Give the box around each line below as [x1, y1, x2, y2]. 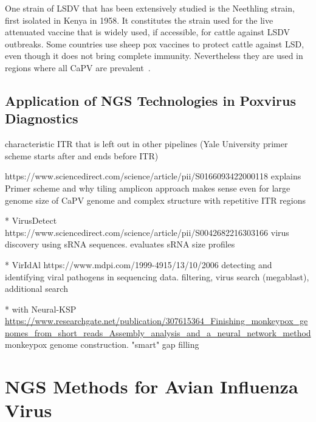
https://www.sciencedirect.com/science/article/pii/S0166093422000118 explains [5, 170, 301, 182]
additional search [5, 282, 68, 295]
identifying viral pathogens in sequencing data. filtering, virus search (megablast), [5, 270, 309, 283]
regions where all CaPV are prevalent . [5, 61, 151, 74]
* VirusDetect [5, 214, 57, 227]
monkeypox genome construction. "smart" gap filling [5, 338, 199, 351]
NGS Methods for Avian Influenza [5, 374, 298, 399]
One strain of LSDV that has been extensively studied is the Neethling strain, [5, 2, 295, 14]
